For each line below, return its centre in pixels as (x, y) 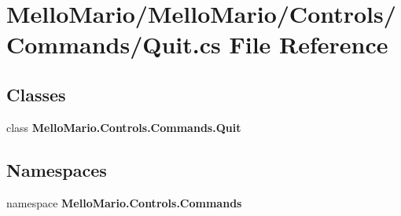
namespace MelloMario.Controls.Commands (124, 202)
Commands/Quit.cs (114, 44)
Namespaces (57, 169)
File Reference (309, 44)
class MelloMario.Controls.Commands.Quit (124, 127)
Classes (36, 94)
